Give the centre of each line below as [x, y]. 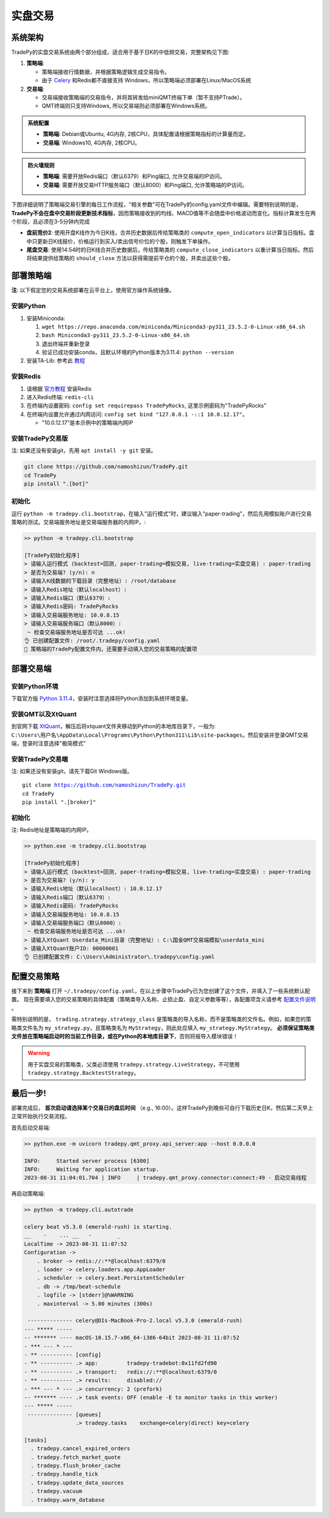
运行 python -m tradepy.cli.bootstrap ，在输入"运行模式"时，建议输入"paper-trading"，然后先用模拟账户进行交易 [161, 513]
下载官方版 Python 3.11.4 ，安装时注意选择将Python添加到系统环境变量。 [101, 698]
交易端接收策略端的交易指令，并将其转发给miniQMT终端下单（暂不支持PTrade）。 [143, 98]
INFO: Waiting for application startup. [92, 1169]
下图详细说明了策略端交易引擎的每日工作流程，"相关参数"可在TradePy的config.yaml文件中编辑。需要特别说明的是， [156, 205]
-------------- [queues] [65, 1414]
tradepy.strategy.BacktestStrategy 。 [83, 1073]
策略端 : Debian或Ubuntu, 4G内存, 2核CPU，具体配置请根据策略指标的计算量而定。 [146, 134]
